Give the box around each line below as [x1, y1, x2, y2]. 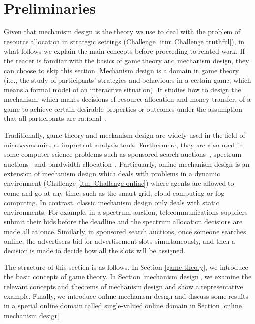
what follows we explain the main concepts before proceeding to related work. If [4, 46, 245, 56]
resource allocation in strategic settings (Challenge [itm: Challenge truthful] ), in [4, 36, 244, 46]
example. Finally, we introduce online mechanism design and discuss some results [4, 291, 249, 301]
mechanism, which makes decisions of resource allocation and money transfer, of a [4, 94, 251, 104]
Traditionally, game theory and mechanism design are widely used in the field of [4, 130, 245, 140]
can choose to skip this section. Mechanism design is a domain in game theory [4, 65, 239, 75]
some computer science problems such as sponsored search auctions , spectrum [4, 149, 242, 159]
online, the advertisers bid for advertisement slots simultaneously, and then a [4, 236, 235, 246]
